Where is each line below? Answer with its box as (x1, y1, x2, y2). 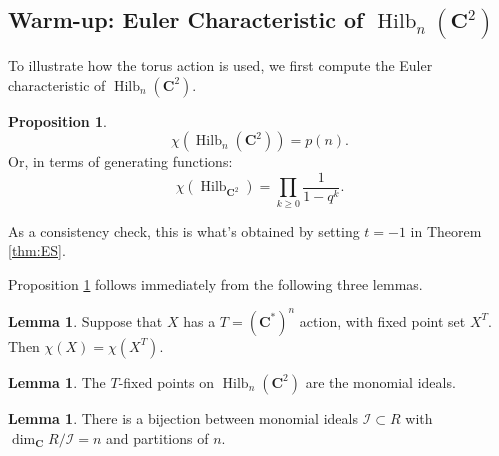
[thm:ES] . (8, 240, 66, 261)
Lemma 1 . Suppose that (8, 310, 163, 331)
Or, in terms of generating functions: (8, 151, 233, 172)
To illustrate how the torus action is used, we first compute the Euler (8, 55, 433, 76)
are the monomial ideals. (305, 371, 456, 392)
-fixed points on (118, 371, 215, 392)
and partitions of (106, 427, 209, 448)
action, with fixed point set (299, 310, 466, 331)
